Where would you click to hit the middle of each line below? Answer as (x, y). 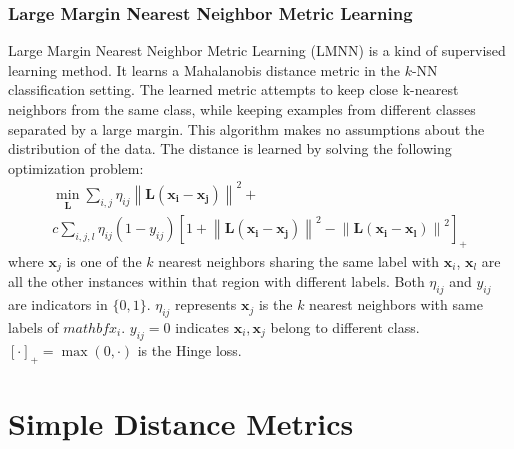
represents (206, 304)
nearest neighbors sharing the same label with (299, 260)
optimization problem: (76, 167)
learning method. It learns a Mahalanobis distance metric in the (204, 69)
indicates (202, 327)
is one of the (104, 260)
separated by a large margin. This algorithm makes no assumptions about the (246, 128)
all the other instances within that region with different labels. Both (216, 281)
